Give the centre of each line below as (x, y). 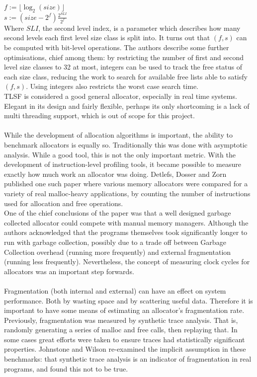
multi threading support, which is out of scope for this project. (99, 115)
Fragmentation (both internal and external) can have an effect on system (115, 290)
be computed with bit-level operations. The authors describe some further (117, 47)
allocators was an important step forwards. (69, 271)
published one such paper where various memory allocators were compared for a (126, 184)
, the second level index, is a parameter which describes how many (139, 28)
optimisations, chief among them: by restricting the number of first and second (124, 57)
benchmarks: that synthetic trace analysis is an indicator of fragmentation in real (128, 359)
